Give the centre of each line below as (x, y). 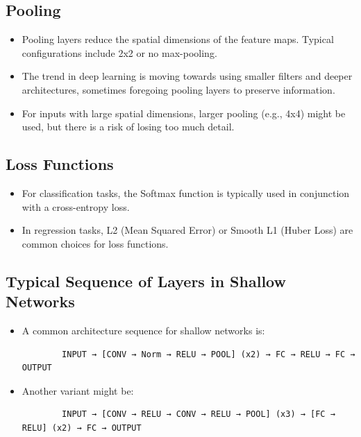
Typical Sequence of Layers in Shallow (146, 281)
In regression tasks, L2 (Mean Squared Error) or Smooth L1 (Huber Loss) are (187, 230)
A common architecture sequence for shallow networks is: (143, 330)
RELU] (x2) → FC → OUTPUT (82, 428)
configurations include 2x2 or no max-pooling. (119, 52)
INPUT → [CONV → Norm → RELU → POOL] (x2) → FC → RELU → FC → (209, 354)
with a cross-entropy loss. (76, 206)
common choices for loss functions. (95, 243)
